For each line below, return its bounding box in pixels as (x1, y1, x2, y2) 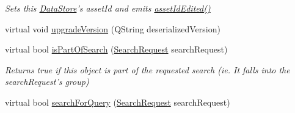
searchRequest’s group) (5, 75, 89, 88)
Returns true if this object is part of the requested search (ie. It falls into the (5, 63, 290, 76)
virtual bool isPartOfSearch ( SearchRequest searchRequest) (5, 43, 228, 56)
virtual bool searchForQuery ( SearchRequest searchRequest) (5, 95, 230, 108)
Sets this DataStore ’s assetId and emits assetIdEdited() (5, 2, 211, 14)
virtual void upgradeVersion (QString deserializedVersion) (5, 22, 220, 35)
